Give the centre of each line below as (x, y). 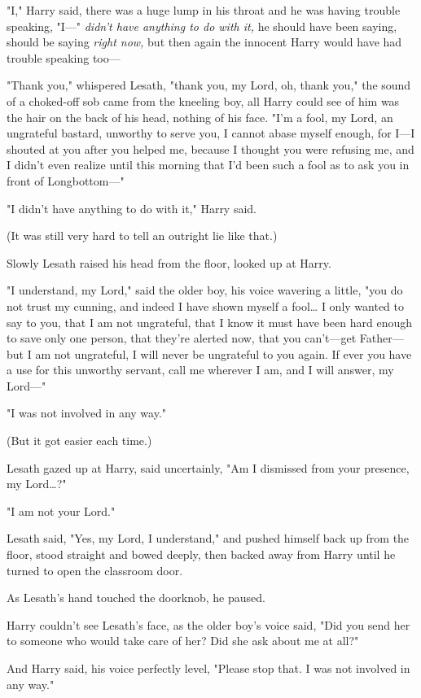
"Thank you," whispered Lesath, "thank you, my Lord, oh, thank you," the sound (209, 85)
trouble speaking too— (64, 57)
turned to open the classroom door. (95, 570)
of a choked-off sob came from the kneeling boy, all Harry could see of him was (203, 100)
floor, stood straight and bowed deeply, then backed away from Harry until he (201, 554)
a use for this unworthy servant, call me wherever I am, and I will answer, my (200, 370)
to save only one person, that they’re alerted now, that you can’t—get (182, 338)
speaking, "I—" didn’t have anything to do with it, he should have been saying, (202, 26)
